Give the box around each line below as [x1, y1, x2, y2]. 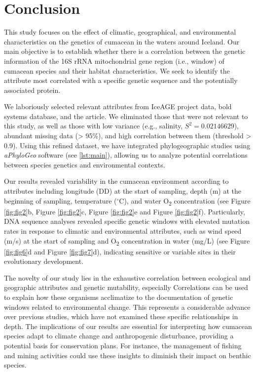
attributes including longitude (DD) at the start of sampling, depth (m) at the [4, 186, 242, 196]
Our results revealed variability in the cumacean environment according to [4, 176, 229, 186]
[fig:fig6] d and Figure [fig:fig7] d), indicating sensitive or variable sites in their [4, 246, 236, 256]
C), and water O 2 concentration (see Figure [119, 195, 251, 207]
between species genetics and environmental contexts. [4, 159, 165, 169]
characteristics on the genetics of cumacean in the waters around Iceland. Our [4, 36, 240, 46]
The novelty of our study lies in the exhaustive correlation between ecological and [4, 272, 251, 283]
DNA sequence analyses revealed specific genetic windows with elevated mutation [4, 216, 250, 226]
